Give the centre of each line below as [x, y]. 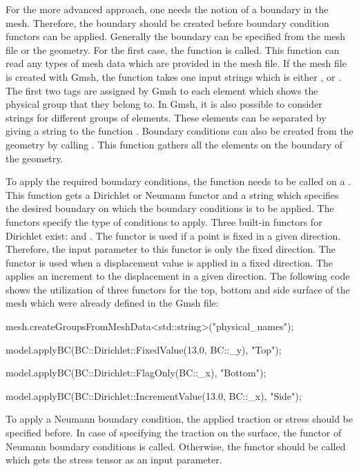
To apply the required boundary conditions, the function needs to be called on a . [178, 181]
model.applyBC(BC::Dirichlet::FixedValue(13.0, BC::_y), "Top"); [144, 349]
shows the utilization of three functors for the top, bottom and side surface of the [178, 289]
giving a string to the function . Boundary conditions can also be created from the [179, 131]
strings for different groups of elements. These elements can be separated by [166, 117]
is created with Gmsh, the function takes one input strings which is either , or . [174, 76]
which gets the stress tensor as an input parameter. [114, 460]
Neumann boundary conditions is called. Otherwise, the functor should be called [176, 446]
